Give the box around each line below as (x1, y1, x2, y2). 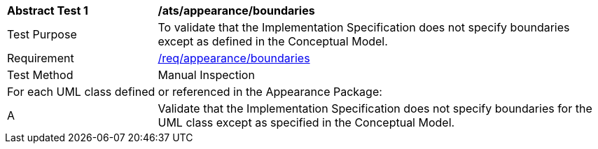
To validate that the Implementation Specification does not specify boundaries (158, 20, 570, 34)
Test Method (7, 68, 74, 82)
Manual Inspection (158, 68, 255, 82)
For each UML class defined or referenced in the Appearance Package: (7, 85, 382, 99)
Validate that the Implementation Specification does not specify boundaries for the (158, 101, 592, 115)
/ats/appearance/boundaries (158, 3, 315, 17)
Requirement (7, 51, 74, 65)
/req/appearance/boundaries (158, 51, 310, 65)
